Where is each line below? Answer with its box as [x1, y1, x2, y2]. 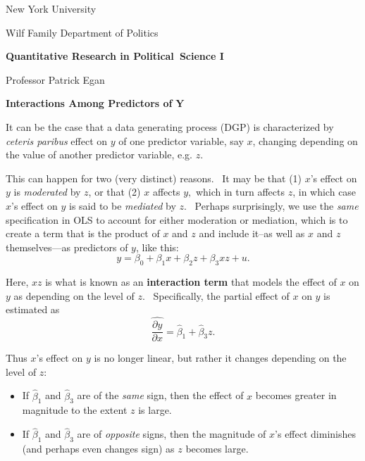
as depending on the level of [13, 288, 135, 303]
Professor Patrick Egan [6, 72, 105, 87]
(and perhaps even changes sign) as [22, 441, 175, 455]
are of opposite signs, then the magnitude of [77, 427, 266, 441]
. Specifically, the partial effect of [142, 288, 290, 303]
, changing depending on [252, 133, 358, 148]
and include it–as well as [199, 226, 305, 241]
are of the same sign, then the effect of [77, 388, 244, 403]
